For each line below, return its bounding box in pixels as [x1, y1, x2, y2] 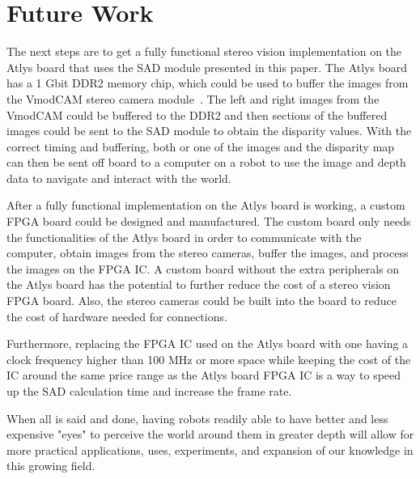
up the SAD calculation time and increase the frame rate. [6, 383, 292, 399]
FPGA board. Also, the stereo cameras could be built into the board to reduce [6, 292, 397, 309]
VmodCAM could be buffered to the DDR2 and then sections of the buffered [6, 106, 388, 123]
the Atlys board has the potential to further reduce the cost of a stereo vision [6, 276, 391, 293]
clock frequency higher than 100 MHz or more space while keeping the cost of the [6, 350, 411, 367]
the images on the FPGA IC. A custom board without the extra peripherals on [6, 260, 400, 277]
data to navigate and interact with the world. [6, 169, 231, 186]
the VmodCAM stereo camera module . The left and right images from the [6, 90, 380, 107]
